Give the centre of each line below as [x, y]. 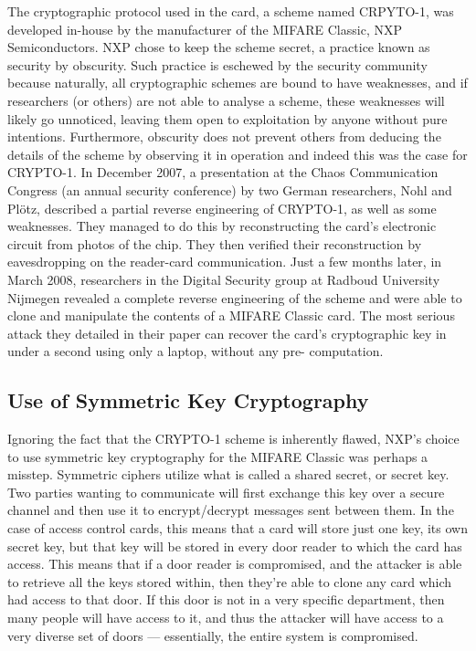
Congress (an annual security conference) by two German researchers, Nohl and [230, 189]
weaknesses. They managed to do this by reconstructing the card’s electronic [222, 226]
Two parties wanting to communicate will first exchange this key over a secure [226, 492]
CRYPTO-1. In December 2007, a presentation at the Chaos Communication [223, 172]
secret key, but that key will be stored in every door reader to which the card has [235, 546]
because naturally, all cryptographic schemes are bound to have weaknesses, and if [238, 83]
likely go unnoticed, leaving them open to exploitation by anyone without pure [227, 118]
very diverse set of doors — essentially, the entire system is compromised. [213, 635]
